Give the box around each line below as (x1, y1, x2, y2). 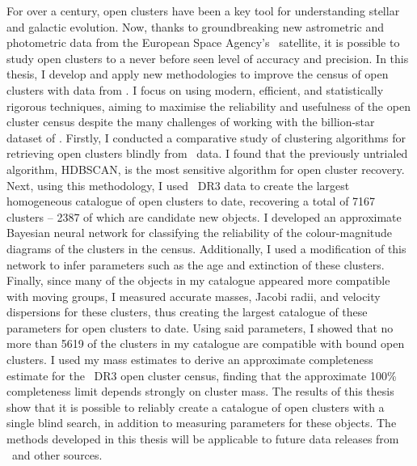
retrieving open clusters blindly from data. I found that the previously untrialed (6, 145, 408, 162)
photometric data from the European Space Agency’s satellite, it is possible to (6, 34, 400, 51)
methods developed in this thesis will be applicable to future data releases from (6, 430, 399, 447)
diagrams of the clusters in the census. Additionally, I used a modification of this (6, 239, 406, 256)
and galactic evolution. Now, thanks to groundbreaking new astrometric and (6, 18, 385, 35)
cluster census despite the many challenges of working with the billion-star (6, 113, 375, 130)
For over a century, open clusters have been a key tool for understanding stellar (6, 2, 400, 19)
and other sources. (11, 446, 103, 463)
